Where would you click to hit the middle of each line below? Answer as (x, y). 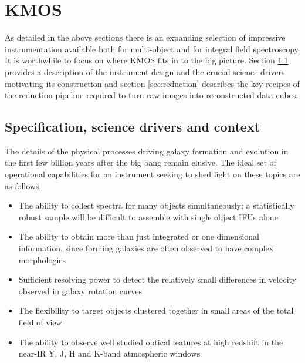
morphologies (42, 259)
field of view (40, 322)
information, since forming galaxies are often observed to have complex (146, 248)
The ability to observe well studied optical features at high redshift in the (151, 342)
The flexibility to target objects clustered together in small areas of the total (156, 310)
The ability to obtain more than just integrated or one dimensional (139, 236)
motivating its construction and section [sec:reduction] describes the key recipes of (152, 83)
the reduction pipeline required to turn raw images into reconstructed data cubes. (152, 95)
